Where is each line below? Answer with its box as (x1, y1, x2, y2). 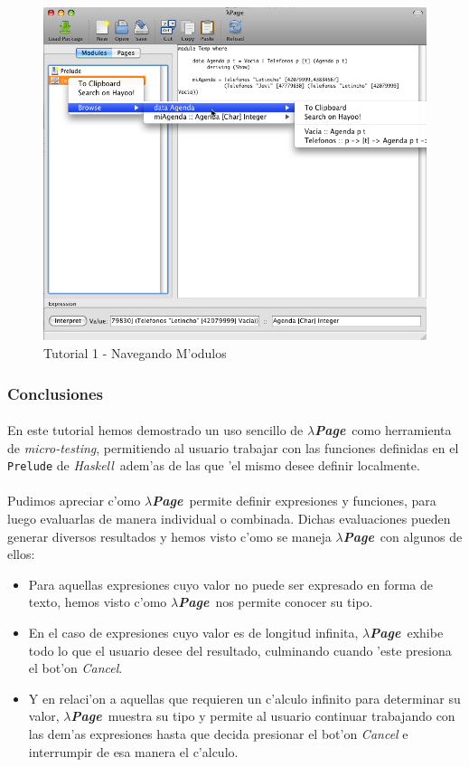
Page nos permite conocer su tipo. (178, 592, 373, 611)
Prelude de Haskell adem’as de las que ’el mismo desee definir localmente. (7, 456, 420, 475)
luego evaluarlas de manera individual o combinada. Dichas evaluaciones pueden (7, 509, 451, 528)
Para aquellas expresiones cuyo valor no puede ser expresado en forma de (28, 574, 434, 593)
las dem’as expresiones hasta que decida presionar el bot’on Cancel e (28, 724, 408, 743)
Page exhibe (370, 623, 444, 642)
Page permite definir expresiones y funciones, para (152, 491, 436, 510)
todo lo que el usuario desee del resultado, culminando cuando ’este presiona (28, 640, 452, 659)
